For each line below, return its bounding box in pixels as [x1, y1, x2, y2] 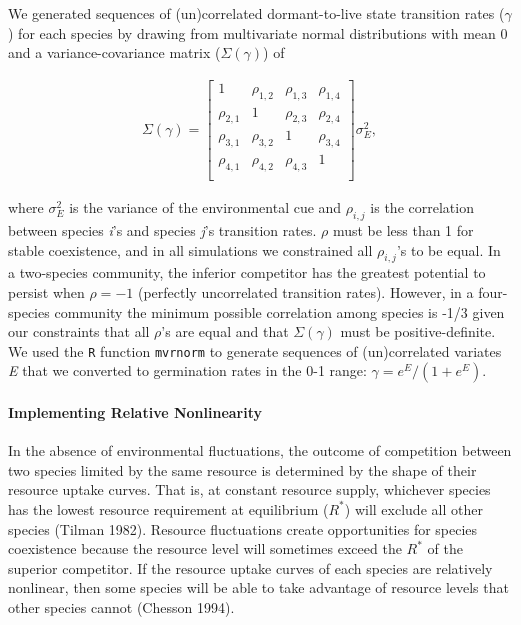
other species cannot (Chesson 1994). [8, 596, 235, 617]
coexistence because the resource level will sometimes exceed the [8, 538, 402, 559]
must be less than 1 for [332, 219, 474, 240]
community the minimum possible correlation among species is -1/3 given [54, 301, 505, 322]
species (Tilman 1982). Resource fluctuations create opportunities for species [8, 518, 478, 539]
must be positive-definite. [340, 321, 496, 342]
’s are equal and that [161, 321, 289, 342]
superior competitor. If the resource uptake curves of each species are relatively [8, 557, 493, 578]
